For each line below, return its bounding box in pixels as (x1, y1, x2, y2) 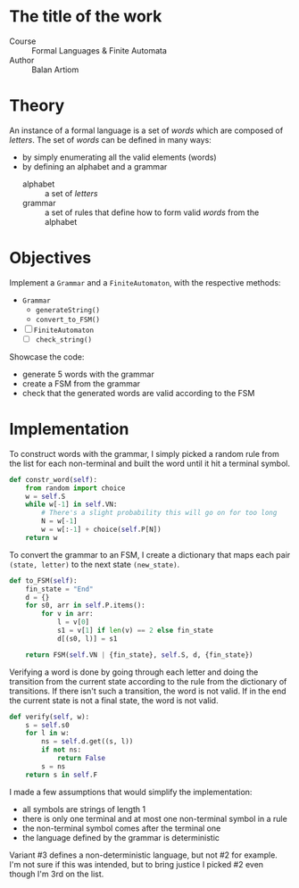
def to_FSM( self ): (9, 576, 78, 585)
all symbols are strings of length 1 (21, 803, 145, 814)
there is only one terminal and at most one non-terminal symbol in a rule (21, 813, 287, 824)
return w (25, 533, 58, 542)
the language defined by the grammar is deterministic (21, 832, 220, 842)
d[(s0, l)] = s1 (56, 634, 118, 643)
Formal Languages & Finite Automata (31, 45, 168, 55)
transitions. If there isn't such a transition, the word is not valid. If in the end (9, 685, 287, 696)
